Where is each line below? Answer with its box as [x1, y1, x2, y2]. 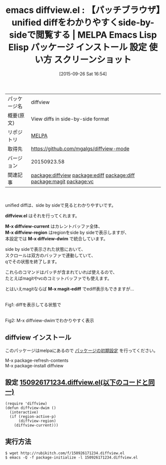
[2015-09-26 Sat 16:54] [59, 70, 107, 77]
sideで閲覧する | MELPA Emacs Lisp [9, 29, 157, 41]
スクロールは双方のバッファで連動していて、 [5, 252, 96, 258]
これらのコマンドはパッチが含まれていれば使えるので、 [5, 269, 118, 275]
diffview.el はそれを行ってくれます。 [5, 213, 80, 219]
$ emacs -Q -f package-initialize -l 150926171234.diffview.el [5, 455, 138, 460]
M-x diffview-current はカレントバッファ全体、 [5, 223, 103, 229]
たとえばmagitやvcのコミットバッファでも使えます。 [5, 275, 112, 281]
